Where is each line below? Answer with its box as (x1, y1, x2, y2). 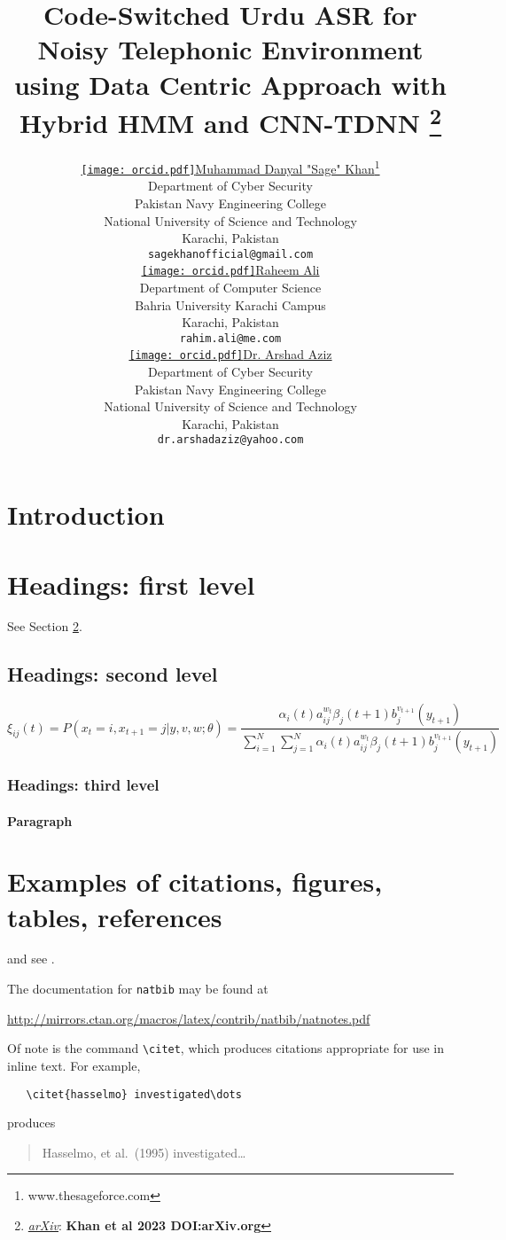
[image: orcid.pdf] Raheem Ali (141, 261, 320, 279)
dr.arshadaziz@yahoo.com (157, 433, 304, 447)
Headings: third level (7, 774, 160, 796)
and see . (7, 949, 55, 968)
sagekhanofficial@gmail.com (147, 247, 314, 261)
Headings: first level (7, 565, 255, 602)
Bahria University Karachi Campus (135, 295, 326, 314)
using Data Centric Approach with (13, 66, 448, 102)
